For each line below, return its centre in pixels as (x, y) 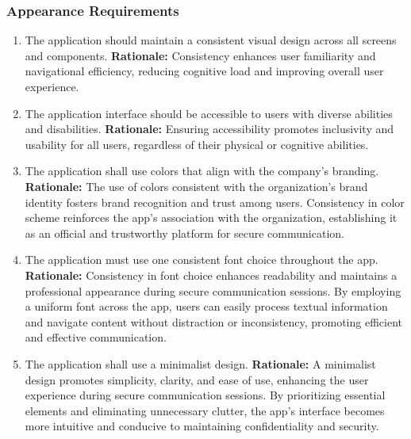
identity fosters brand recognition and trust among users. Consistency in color (215, 202)
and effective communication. (96, 337)
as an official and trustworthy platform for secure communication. (184, 233)
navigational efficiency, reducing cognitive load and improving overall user (204, 71)
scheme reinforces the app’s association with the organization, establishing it (211, 218)
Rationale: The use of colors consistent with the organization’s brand (196, 186)
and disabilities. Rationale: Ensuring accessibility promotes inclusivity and (209, 129)
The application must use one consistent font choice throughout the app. (202, 260)
